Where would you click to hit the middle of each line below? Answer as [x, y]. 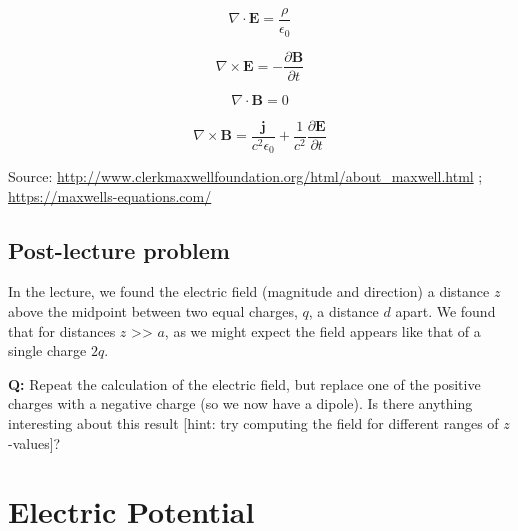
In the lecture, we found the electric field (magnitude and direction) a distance [249, 291]
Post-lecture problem [119, 249]
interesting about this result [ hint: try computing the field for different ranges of [253, 423]
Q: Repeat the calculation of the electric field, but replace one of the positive [244, 383]
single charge [47, 350]
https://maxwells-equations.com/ [110, 195]
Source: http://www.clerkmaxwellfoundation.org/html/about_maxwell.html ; [245, 176]
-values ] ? [34, 442]
